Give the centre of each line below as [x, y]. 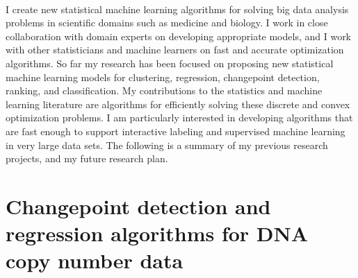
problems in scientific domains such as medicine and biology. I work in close [167, 23]
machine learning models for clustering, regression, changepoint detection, [163, 77]
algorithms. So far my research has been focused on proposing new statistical [170, 63]
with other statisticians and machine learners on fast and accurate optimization [175, 50]
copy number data [95, 260]
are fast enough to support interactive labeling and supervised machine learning [176, 131]
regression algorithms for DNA [157, 233]
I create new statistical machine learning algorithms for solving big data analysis [177, 9]
